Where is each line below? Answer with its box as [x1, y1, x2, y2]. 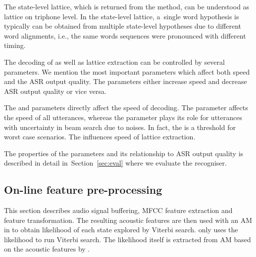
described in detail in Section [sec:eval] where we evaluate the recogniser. [4, 158, 227, 168]
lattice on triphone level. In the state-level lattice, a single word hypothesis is [4, 11, 239, 21]
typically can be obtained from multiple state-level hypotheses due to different [4, 21, 242, 31]
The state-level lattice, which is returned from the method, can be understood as [4, 1, 250, 11]
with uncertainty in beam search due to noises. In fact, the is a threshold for [4, 122, 236, 132]
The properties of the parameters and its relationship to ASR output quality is [4, 148, 244, 158]
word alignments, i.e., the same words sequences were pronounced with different [4, 30, 246, 41]
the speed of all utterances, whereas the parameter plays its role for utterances [4, 112, 242, 122]
